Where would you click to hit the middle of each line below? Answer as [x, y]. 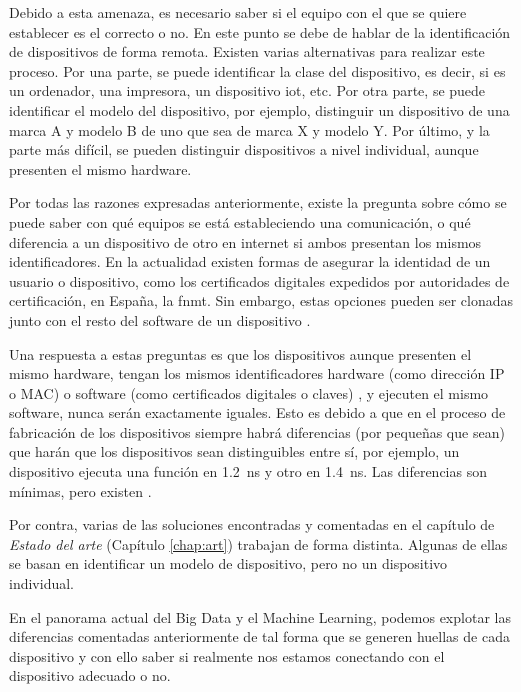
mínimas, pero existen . [80, 490]
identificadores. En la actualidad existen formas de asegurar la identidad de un [250, 261]
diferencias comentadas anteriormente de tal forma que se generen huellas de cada [259, 636]
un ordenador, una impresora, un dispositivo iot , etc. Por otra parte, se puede [247, 90]
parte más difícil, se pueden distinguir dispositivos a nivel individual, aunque [244, 149]
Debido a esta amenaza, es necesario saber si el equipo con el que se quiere [238, 12]
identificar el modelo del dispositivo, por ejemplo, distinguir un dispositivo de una [259, 109]
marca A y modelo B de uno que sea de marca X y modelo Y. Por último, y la [249, 129]
